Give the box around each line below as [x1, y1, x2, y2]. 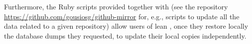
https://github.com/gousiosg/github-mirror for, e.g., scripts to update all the [4, 11, 240, 21]
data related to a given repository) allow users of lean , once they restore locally [4, 21, 249, 31]
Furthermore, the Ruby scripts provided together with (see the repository [4, 1, 228, 11]
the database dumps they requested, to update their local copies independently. [4, 30, 247, 41]
